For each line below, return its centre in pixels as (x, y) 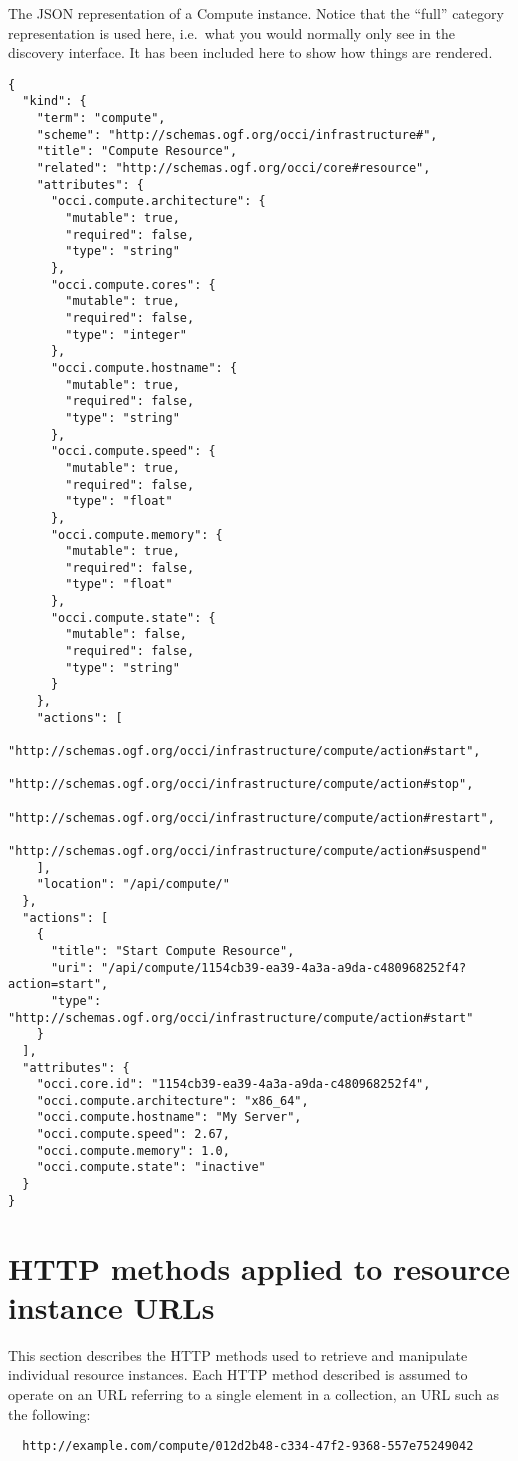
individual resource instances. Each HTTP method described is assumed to (238, 1374)
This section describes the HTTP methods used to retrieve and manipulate (238, 1354)
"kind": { (54, 101)
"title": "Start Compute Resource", (172, 950)
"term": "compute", (101, 118)
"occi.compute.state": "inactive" (151, 1167)
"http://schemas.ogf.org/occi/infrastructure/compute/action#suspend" (248, 850)
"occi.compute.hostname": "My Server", (169, 1117)
